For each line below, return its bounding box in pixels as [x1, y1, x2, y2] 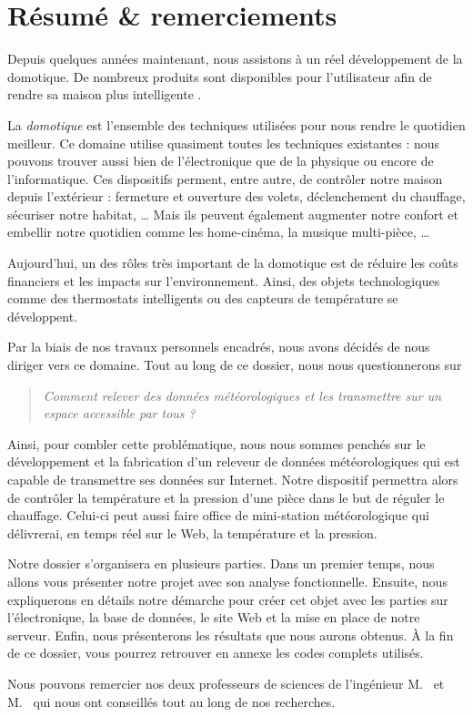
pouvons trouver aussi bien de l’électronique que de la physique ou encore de [7, 151, 434, 170]
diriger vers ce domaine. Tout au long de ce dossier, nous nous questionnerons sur [7, 355, 462, 374]
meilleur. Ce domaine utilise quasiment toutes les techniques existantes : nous [7, 133, 440, 152]
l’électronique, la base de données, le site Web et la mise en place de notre [7, 608, 420, 627]
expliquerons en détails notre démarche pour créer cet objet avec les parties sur [7, 589, 448, 609]
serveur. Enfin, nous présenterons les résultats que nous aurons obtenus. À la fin [7, 625, 454, 644]
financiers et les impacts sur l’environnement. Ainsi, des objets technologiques [7, 271, 440, 290]
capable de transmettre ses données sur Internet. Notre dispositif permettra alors [7, 470, 458, 488]
